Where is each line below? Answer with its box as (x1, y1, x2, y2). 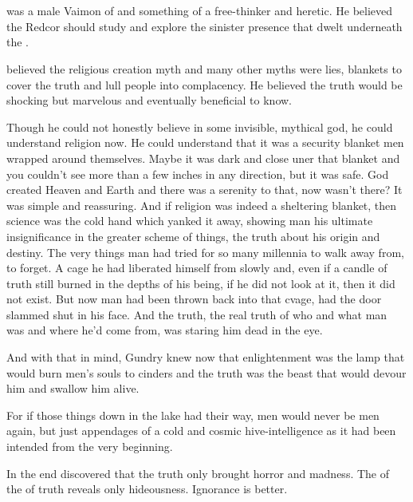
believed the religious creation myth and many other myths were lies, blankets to (6, 60, 402, 77)
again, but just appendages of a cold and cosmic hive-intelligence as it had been (6, 422, 396, 439)
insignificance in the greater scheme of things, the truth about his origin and (6, 227, 380, 244)
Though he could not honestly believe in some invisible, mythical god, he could (6, 118, 393, 135)
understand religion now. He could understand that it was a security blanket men (6, 134, 404, 151)
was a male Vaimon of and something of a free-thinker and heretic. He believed (6, 2, 393, 19)
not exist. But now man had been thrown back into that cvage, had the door (6, 291, 382, 307)
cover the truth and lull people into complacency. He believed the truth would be (6, 76, 403, 93)
